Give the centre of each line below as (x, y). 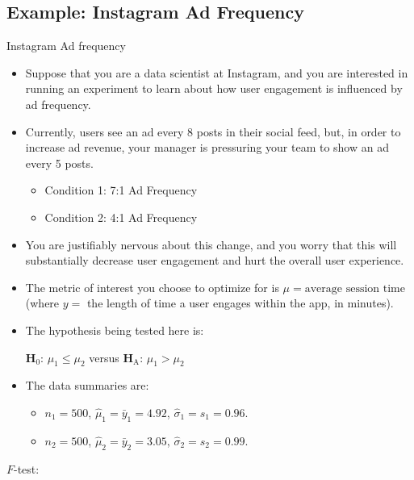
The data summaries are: (87, 385)
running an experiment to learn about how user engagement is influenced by (214, 88)
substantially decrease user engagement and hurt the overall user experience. (215, 260)
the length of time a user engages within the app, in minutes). (240, 303)
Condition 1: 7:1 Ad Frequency (121, 190)
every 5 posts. (59, 163)
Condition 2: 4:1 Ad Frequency (121, 217)
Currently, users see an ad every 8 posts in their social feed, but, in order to (213, 131)
